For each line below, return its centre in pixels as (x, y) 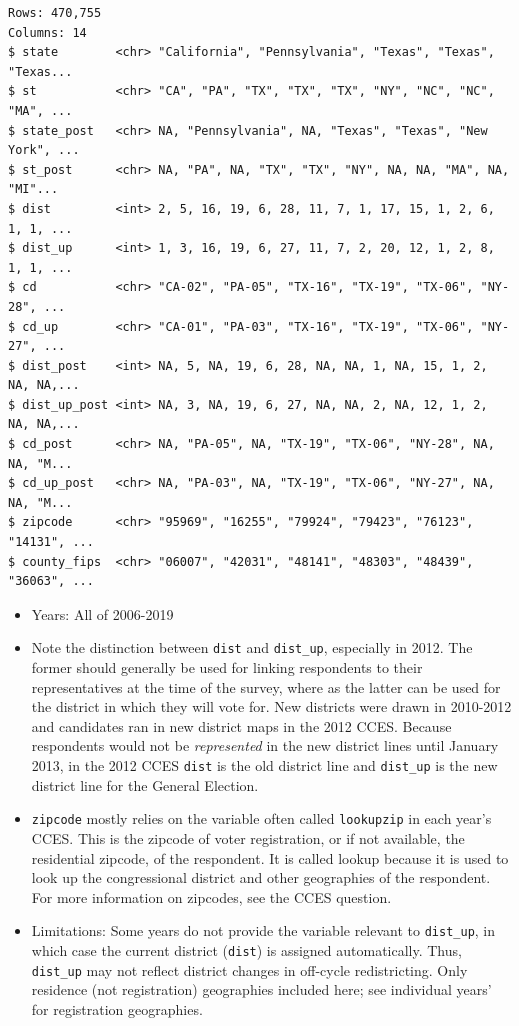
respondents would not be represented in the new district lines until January (265, 745)
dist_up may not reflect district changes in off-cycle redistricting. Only (249, 969)
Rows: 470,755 (55, 13)
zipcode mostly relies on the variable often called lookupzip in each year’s (261, 818)
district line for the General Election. (145, 784)
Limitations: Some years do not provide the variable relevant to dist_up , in (263, 930)
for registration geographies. (117, 1008)
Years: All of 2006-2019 (102, 613)
